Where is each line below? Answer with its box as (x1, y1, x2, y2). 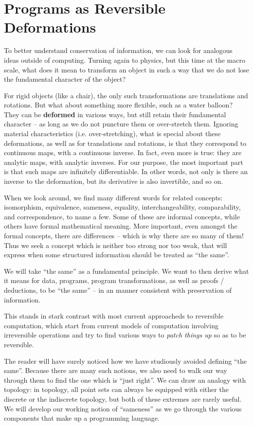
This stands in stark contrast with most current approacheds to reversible (4, 311, 224, 321)
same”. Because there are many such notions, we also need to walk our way (4, 365, 227, 375)
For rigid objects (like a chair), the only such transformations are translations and (4, 90, 248, 100)
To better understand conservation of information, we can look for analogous (4, 45, 233, 55)
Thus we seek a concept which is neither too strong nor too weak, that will (4, 240, 227, 250)
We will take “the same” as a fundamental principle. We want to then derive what (4, 266, 249, 276)
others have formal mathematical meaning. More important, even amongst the (4, 221, 237, 231)
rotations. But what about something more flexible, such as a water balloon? (4, 100, 233, 110)
